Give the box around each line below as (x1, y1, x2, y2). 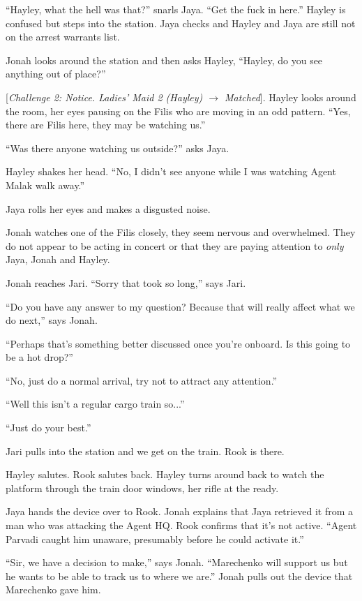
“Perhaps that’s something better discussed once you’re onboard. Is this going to (6, 336, 351, 350)
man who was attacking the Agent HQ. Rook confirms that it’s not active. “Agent (6, 518, 357, 533)
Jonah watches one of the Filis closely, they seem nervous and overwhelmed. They (6, 225, 356, 239)
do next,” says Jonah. (6, 313, 98, 327)
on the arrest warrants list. (6, 29, 120, 44)
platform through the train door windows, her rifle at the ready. (6, 480, 279, 495)
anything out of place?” (6, 66, 106, 81)
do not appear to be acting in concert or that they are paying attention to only (6, 238, 344, 253)
